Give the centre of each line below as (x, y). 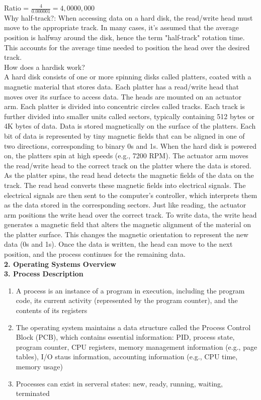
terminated (33, 393)
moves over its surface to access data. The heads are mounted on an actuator (123, 96)
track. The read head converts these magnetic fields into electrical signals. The (125, 185)
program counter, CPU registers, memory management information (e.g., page (137, 346)
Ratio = (17, 8)
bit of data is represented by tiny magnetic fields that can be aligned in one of (124, 135)
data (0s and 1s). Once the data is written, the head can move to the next (118, 244)
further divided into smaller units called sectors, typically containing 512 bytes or (129, 116)
